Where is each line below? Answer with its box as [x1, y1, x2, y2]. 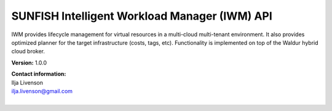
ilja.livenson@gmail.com [11, 87, 73, 94]
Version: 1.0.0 [11, 59, 47, 66]
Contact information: [11, 71, 66, 78]
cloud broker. [11, 48, 45, 55]
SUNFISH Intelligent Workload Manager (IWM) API [11, 9, 273, 23]
